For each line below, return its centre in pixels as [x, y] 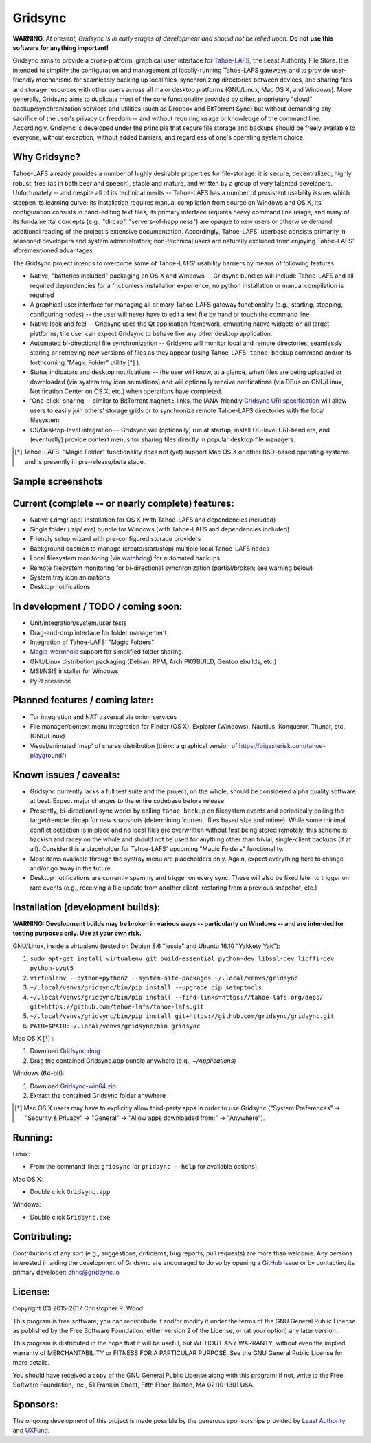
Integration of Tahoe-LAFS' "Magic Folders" [92, 642]
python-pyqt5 [52, 968]
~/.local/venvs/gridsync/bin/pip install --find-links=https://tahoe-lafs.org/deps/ [177, 997]
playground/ [47, 756]
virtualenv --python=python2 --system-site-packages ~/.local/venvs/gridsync [164, 978]
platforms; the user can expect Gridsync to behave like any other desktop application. [151, 333]
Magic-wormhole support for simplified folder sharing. [107, 652]
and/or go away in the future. [71, 868]
